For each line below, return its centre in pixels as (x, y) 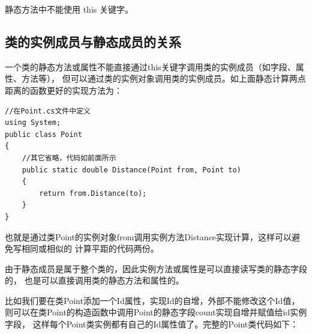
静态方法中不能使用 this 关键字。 (69, 9)
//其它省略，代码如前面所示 (69, 158)
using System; (33, 123)
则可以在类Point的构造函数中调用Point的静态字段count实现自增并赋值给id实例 (156, 312)
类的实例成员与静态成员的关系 (93, 41)
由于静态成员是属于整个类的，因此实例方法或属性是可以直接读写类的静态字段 (156, 268)
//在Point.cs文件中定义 (48, 111)
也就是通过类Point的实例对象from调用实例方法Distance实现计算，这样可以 (148, 236)
